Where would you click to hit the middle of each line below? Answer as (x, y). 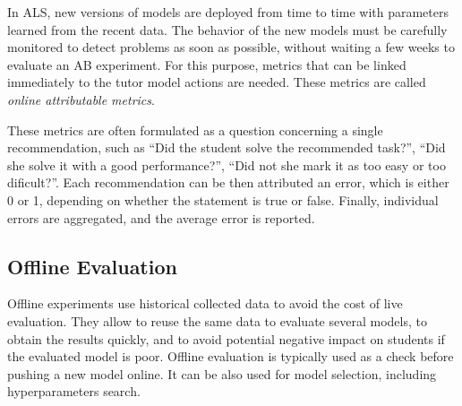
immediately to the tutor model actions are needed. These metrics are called (217, 82)
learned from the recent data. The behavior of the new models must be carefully (227, 29)
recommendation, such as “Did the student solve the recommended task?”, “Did (227, 147)
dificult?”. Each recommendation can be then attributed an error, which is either (228, 182)
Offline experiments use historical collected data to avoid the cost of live (205, 303)
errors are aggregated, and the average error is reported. (161, 217)
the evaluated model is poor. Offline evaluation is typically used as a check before (231, 356)
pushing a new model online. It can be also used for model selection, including (222, 373)
